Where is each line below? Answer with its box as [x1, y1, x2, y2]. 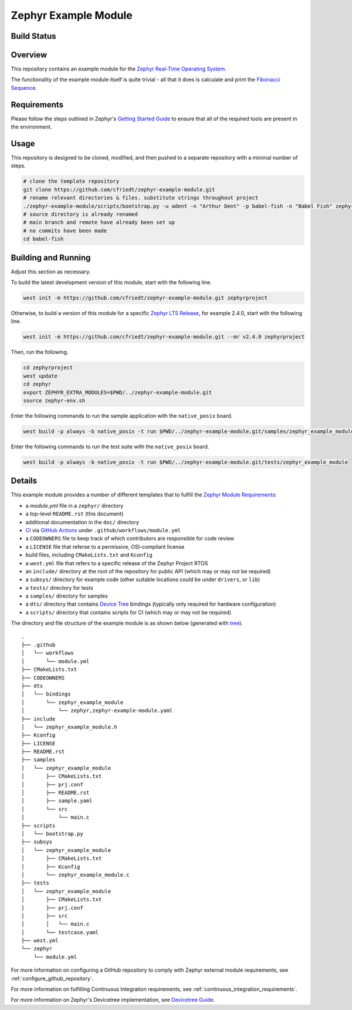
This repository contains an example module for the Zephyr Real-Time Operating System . [11, 65, 227, 73]
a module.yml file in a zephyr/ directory [25, 502, 124, 509]
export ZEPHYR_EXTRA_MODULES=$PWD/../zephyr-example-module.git [23, 389, 212, 396]
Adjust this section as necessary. [11, 268, 91, 275]
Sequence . [11, 84, 38, 91]
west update [23, 373, 58, 379]
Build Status [11, 31, 56, 41]
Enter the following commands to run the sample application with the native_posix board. [11, 412, 233, 419]
